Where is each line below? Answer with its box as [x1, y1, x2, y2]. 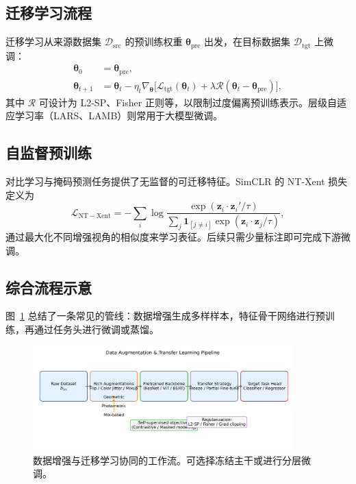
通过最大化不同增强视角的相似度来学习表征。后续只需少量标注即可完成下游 [5, 230, 341, 244]
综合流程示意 [5, 276, 92, 298]
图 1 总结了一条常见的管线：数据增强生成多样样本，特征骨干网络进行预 [5, 308, 325, 323]
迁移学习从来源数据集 [5, 34, 101, 49]
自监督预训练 [5, 142, 92, 163]
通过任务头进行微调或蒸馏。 [34, 322, 159, 337]
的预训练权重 [125, 34, 183, 49]
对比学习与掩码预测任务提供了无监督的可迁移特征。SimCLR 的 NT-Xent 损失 [5, 174, 348, 189]
